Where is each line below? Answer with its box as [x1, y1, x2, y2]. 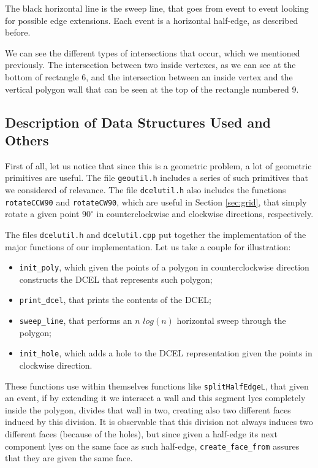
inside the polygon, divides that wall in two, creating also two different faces [5, 403, 291, 416]
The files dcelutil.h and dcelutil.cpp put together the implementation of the [5, 228, 306, 240]
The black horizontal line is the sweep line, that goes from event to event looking [5, 2, 309, 14]
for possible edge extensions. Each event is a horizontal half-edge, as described [5, 13, 298, 26]
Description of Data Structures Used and [5, 112, 271, 131]
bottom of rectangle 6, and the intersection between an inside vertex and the [5, 70, 293, 83]
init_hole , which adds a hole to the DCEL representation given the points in [19, 347, 312, 359]
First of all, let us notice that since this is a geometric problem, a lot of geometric [5, 159, 312, 172]
